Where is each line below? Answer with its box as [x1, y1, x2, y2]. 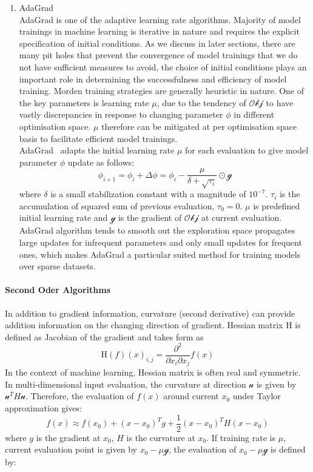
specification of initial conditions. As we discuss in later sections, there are [19, 36, 295, 49]
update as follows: [67, 155, 135, 168]
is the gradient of [118, 211, 182, 224]
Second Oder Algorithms [5, 283, 111, 296]
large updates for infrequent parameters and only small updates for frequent [19, 235, 302, 248]
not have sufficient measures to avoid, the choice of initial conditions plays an [19, 60, 307, 73]
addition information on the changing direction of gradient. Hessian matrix [5, 319, 283, 331]
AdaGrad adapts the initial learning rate [19, 144, 175, 157]
